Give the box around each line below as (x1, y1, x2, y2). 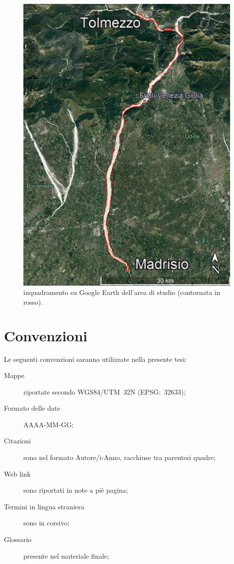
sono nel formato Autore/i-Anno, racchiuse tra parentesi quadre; (23, 452, 216, 462)
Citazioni (4, 436, 31, 446)
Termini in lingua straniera (4, 501, 84, 511)
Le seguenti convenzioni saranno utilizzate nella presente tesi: (4, 354, 187, 364)
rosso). (23, 296, 43, 307)
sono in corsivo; (23, 518, 70, 528)
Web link (4, 468, 31, 479)
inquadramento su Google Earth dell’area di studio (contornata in (23, 287, 220, 297)
